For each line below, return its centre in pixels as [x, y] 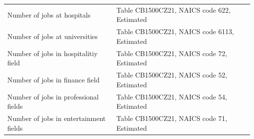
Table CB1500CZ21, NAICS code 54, [172, 96]
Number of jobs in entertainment [57, 118]
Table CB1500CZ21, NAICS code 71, [172, 118]
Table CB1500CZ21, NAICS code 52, [172, 75]
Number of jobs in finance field [53, 79]
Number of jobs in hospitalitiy [53, 53]
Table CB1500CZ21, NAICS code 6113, [175, 31]
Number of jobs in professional [53, 96]
